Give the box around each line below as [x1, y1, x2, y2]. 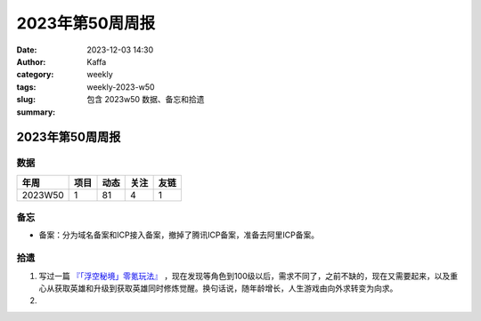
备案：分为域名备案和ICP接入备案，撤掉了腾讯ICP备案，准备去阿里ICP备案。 [38, 229, 320, 240]
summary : [16, 107, 56, 117]
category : [16, 69, 54, 80]
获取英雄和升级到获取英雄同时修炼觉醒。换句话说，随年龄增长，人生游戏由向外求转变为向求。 [53, 283, 398, 293]
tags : [16, 81, 37, 92]
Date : [16, 44, 37, 55]
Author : [16, 56, 46, 67]
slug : [16, 94, 36, 105]
